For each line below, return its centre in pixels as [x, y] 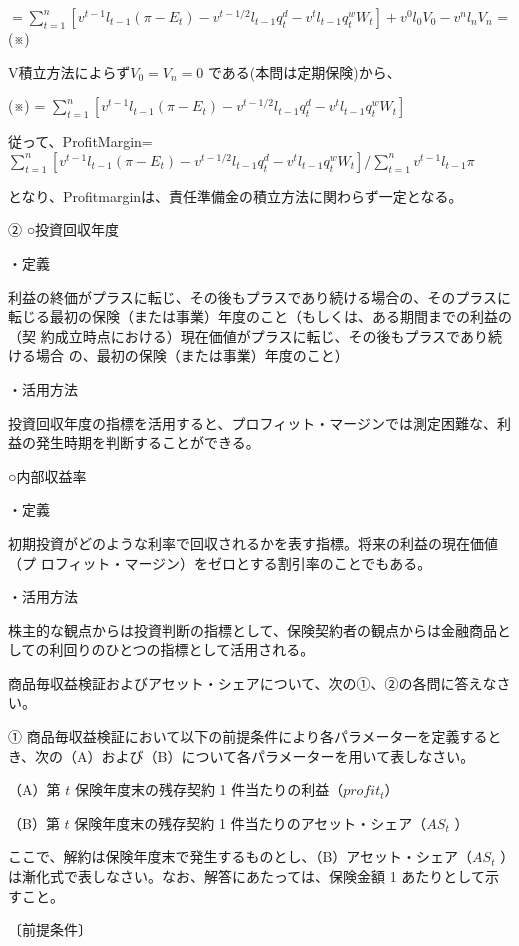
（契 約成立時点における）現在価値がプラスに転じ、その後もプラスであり [248, 335]
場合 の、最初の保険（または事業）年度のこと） [192, 355]
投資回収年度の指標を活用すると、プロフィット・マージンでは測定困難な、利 [259, 422]
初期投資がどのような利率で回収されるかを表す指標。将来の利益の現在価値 [253, 542]
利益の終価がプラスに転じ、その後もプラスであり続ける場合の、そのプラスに [260, 296]
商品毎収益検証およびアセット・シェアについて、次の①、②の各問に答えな [252, 682]
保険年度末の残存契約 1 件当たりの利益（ [209, 789]
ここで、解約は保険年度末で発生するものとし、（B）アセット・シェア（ [240, 856]
